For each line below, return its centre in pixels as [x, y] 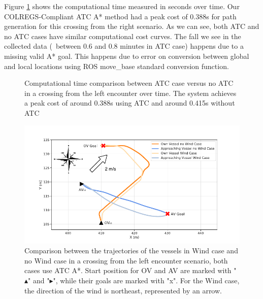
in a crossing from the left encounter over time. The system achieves [130, 93]
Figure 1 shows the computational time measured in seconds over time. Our [122, 6]
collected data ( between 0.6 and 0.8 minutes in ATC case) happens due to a [124, 46]
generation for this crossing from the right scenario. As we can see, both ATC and [132, 26]
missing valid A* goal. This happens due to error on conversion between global [127, 56]
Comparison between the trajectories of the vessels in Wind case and [131, 251]
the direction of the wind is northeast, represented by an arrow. [123, 290]
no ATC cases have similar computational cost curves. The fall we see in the [123, 36]
